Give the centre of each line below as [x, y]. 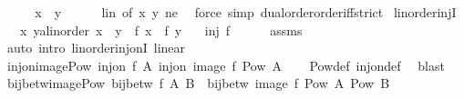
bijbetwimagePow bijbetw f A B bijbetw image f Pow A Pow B [198, 83]
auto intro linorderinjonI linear [96, 48]
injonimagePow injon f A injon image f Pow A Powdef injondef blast [226, 65]
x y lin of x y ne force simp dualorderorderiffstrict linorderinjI [246, 12]
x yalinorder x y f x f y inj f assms [161, 29]
